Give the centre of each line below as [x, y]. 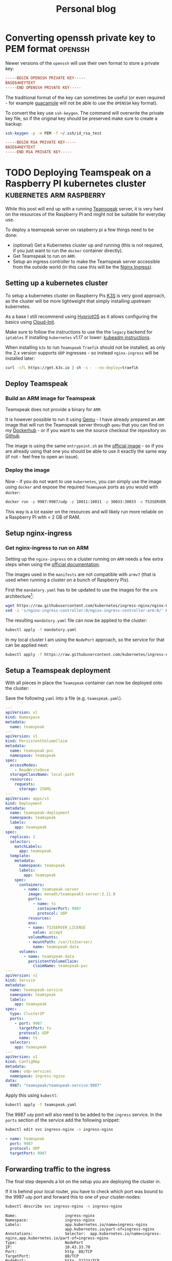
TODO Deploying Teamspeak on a [78, 173]
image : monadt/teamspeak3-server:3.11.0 [72, 894]
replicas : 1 [23, 837]
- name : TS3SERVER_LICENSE [57, 928]
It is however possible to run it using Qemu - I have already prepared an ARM [85, 419]
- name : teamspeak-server [51, 890]
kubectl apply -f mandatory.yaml [41, 630]
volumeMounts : [43, 937]
